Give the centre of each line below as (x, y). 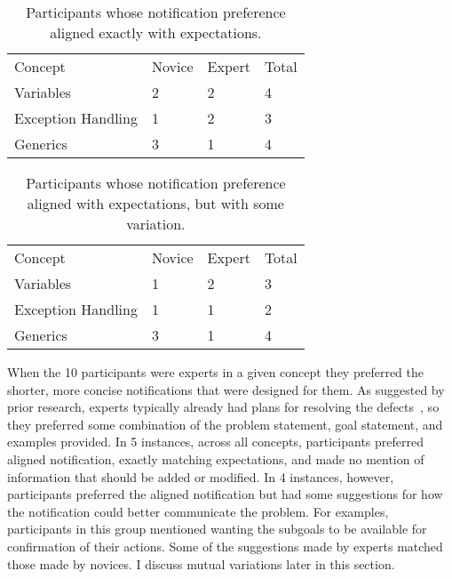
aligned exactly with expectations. (156, 32)
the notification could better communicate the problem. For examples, (198, 511)
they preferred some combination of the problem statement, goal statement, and (225, 424)
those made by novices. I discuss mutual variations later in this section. (201, 563)
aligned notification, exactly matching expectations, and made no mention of (216, 458)
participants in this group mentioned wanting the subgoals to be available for (217, 529)
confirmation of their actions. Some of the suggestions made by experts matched (225, 546)
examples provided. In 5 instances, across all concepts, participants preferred (215, 442)
